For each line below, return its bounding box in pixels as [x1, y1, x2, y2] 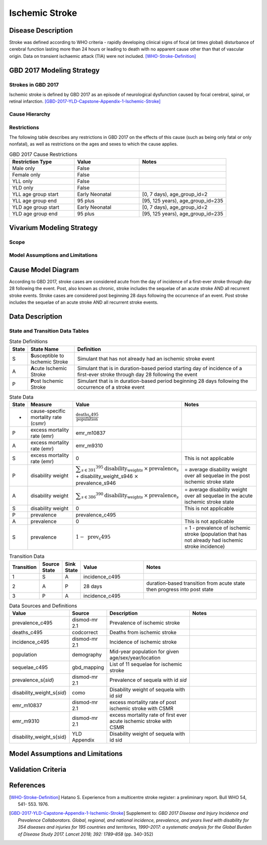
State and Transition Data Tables [9, 327, 89, 334]
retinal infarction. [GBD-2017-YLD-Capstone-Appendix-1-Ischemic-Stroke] [9, 98, 161, 104]
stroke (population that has [184, 531, 247, 538]
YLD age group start [12, 204, 59, 211]
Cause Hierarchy [9, 111, 50, 118]
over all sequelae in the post [184, 472, 250, 479]
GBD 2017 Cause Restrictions [9, 151, 78, 158]
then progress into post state [146, 586, 214, 593]
